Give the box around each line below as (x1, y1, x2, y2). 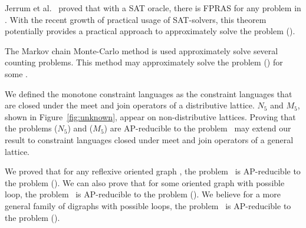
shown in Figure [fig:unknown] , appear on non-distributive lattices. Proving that (5, 110, 296, 123)
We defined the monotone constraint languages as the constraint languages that (5, 87, 292, 100)
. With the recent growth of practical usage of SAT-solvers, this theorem (5, 13, 266, 25)
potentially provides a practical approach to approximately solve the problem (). (5, 25, 295, 37)
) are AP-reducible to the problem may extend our (104, 122, 291, 134)
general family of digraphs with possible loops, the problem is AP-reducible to (5, 199, 291, 212)
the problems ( (5, 122, 58, 134)
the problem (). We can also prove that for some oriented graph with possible (5, 176, 285, 189)
